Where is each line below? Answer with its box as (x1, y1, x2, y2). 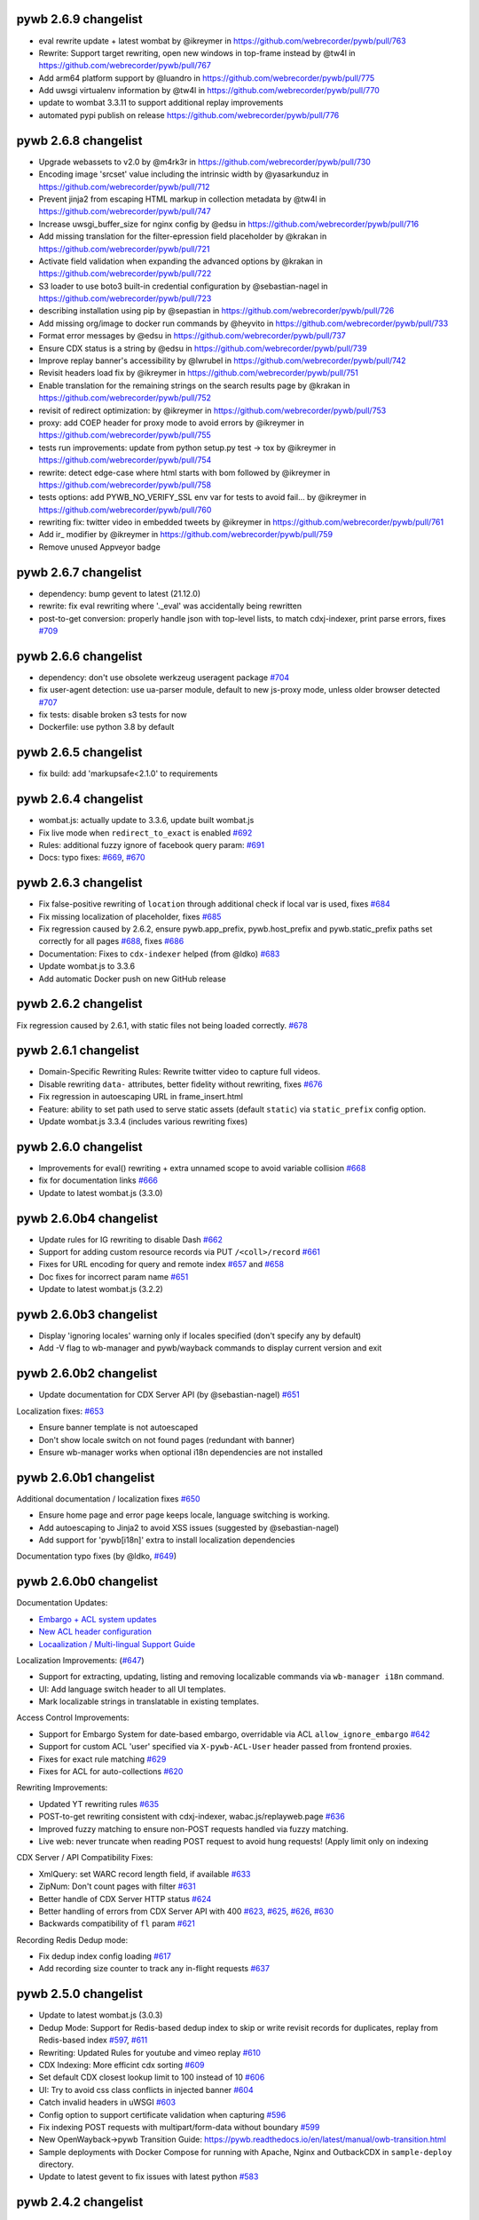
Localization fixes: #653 (16, 1406, 105, 1416)
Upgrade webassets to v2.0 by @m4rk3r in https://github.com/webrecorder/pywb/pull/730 (38, 156, 372, 167)
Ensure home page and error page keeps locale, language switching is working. (38, 1510, 330, 1520)
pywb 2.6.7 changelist (16, 565, 142, 580)
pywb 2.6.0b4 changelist (16, 1210, 159, 1225)
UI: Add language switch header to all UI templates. (38, 1684, 226, 1694)
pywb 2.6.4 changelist (16, 791, 144, 807)
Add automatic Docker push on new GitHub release (38, 973, 226, 984)
